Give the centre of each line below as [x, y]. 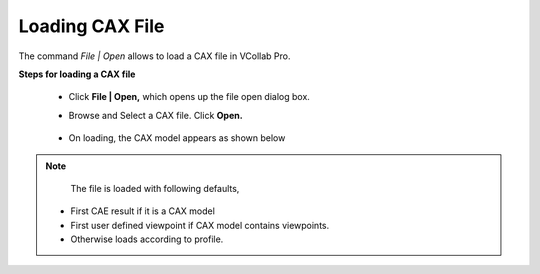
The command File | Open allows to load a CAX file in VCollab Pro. [154, 56]
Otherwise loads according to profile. [147, 239]
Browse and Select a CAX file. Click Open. [156, 115]
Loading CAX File [91, 26]
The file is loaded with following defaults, [155, 188]
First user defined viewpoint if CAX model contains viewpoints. [200, 225]
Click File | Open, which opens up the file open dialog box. [189, 97]
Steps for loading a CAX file [77, 74]
